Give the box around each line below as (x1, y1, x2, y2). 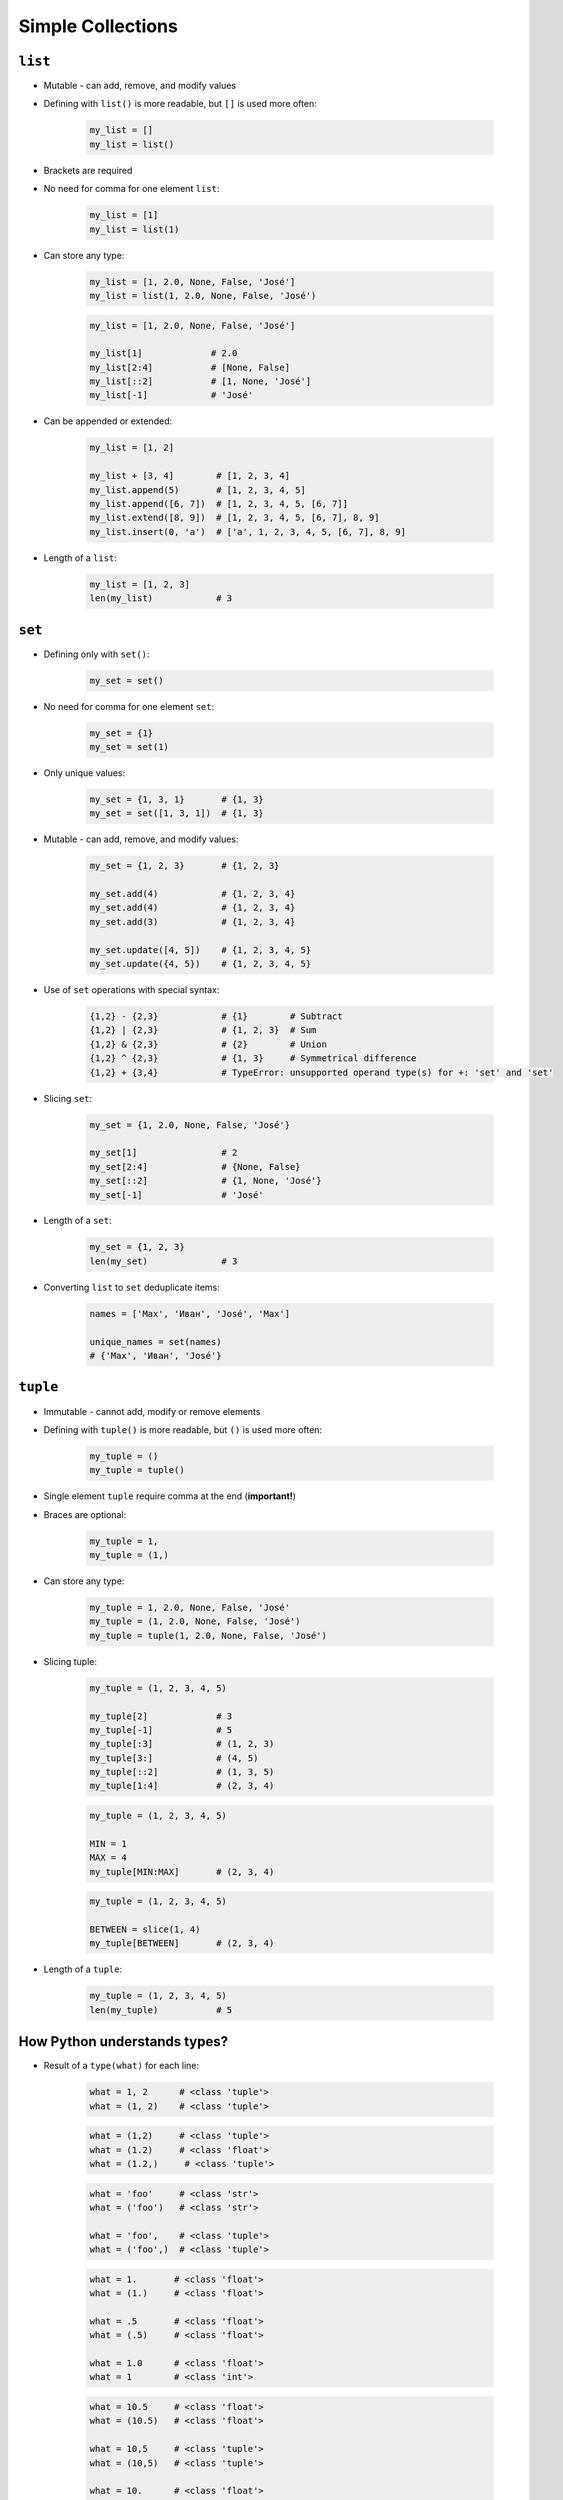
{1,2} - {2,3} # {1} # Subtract (89, 1011, 344, 1022)
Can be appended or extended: (43, 415, 173, 427)
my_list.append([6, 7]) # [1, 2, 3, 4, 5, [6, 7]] (89, 498, 349, 509)
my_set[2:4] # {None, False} (89, 1161, 301, 1172)
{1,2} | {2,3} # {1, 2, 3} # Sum (89, 1025, 317, 1036)
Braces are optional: (43, 1508, 127, 1520)
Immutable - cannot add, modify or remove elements (43, 1405, 261, 1417)
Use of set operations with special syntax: (43, 984, 220, 996)
